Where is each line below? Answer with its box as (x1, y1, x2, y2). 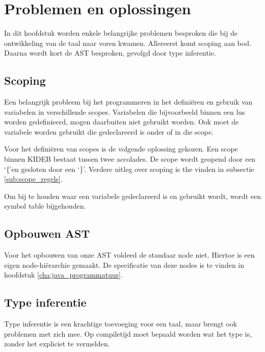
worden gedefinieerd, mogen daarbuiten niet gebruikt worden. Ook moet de (4, 116, 239, 127)
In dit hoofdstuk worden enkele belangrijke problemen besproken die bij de (4, 28, 238, 38)
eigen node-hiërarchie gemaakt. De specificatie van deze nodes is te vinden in (4, 259, 245, 270)
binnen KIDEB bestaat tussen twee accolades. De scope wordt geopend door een (4, 154, 256, 164)
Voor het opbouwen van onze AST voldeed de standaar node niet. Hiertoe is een (4, 249, 255, 260)
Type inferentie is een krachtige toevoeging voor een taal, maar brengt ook (4, 318, 237, 329)
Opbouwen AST (4, 225, 90, 241)
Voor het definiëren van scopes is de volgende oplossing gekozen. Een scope (4, 143, 238, 154)
